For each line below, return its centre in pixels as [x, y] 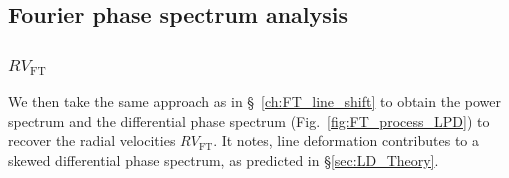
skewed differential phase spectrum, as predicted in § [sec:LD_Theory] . [223, 159]
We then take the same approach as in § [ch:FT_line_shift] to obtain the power [255, 101]
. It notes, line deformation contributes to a [346, 140]
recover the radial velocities [92, 140]
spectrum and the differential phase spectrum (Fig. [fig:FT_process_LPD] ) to [249, 120]
